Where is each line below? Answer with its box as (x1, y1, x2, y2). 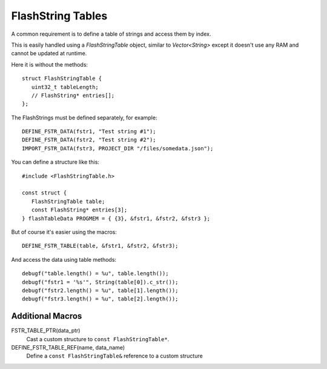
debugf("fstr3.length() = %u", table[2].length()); (22, 296, 179, 302)
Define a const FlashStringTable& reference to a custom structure (26, 352, 203, 360)
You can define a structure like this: (11, 158, 100, 166)
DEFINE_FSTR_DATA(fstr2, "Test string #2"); (22, 136, 157, 144)
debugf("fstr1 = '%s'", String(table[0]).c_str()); (22, 279, 179, 285)
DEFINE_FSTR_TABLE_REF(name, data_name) (11, 344, 125, 351)
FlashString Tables (11, 9, 108, 22)
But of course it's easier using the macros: (11, 228, 117, 236)
